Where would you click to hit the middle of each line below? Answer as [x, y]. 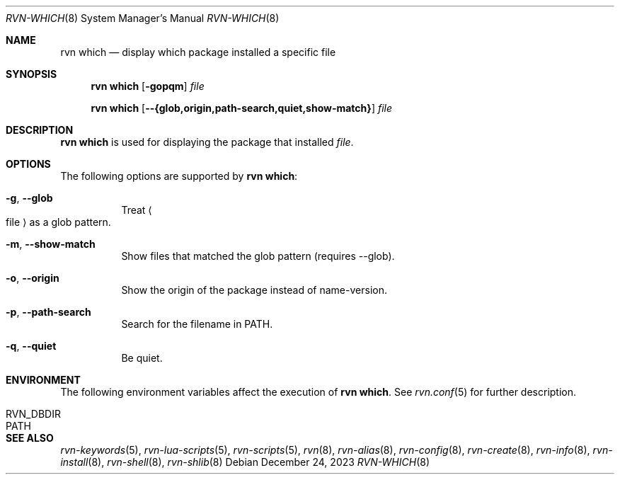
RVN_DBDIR [33, 414]
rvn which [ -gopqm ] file [148, 86]
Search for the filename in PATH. [197, 324]
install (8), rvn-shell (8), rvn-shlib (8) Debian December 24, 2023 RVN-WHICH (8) [245, 462]
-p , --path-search [48, 312]
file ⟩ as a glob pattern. [58, 222]
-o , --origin [33, 278]
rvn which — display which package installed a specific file [198, 52]
